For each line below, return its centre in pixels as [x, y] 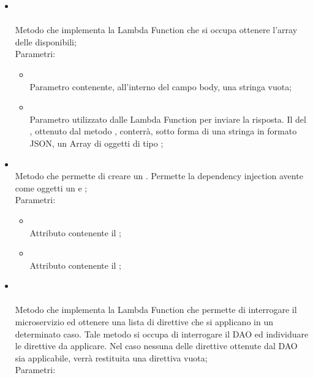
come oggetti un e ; [51, 187]
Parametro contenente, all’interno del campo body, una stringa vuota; [161, 86]
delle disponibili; [46, 41]
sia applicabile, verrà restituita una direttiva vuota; [111, 357]
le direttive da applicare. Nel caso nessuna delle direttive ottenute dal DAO [156, 346]
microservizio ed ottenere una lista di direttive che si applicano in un [144, 322]
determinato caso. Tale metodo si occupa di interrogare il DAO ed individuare [162, 334]
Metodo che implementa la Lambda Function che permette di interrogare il [156, 310]
